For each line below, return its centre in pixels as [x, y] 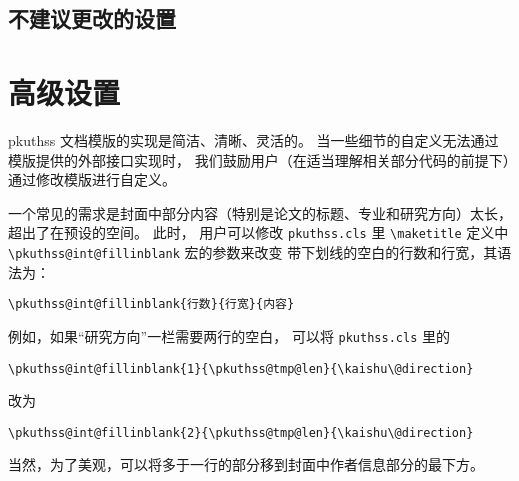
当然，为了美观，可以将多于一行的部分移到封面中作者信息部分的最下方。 [246, 464]
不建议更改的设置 [92, 18]
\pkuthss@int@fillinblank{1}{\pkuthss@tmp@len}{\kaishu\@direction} [241, 368]
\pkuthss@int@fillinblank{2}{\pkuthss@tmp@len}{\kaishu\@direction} [241, 432]
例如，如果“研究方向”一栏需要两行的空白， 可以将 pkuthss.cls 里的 [229, 335]
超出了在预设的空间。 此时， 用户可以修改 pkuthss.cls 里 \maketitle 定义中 [258, 232]
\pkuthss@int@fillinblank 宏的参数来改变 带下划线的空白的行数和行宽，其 [253, 251]
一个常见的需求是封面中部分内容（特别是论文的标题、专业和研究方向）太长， [260, 212]
